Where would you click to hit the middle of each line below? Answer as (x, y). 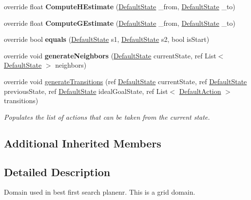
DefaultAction (200, 91)
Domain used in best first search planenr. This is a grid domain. (100, 192)
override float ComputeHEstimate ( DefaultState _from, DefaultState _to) (120, 6)
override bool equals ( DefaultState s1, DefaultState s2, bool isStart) (107, 39)
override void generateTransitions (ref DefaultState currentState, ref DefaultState (125, 81)
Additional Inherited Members (83, 143)
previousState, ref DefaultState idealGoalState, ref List (86, 91)
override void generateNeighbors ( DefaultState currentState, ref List (110, 55)
